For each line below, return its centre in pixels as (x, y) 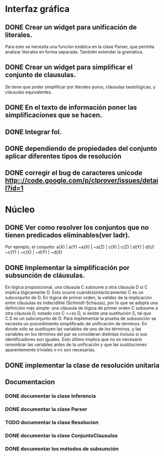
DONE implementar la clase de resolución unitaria (82, 365)
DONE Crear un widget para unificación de (71, 27)
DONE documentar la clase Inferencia (51, 396)
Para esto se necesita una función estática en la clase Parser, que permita (80, 47)
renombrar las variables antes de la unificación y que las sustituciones (76, 344)
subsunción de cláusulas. (45, 275)
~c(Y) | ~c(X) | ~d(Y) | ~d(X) (34, 252)
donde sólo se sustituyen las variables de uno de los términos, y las (73, 329)
